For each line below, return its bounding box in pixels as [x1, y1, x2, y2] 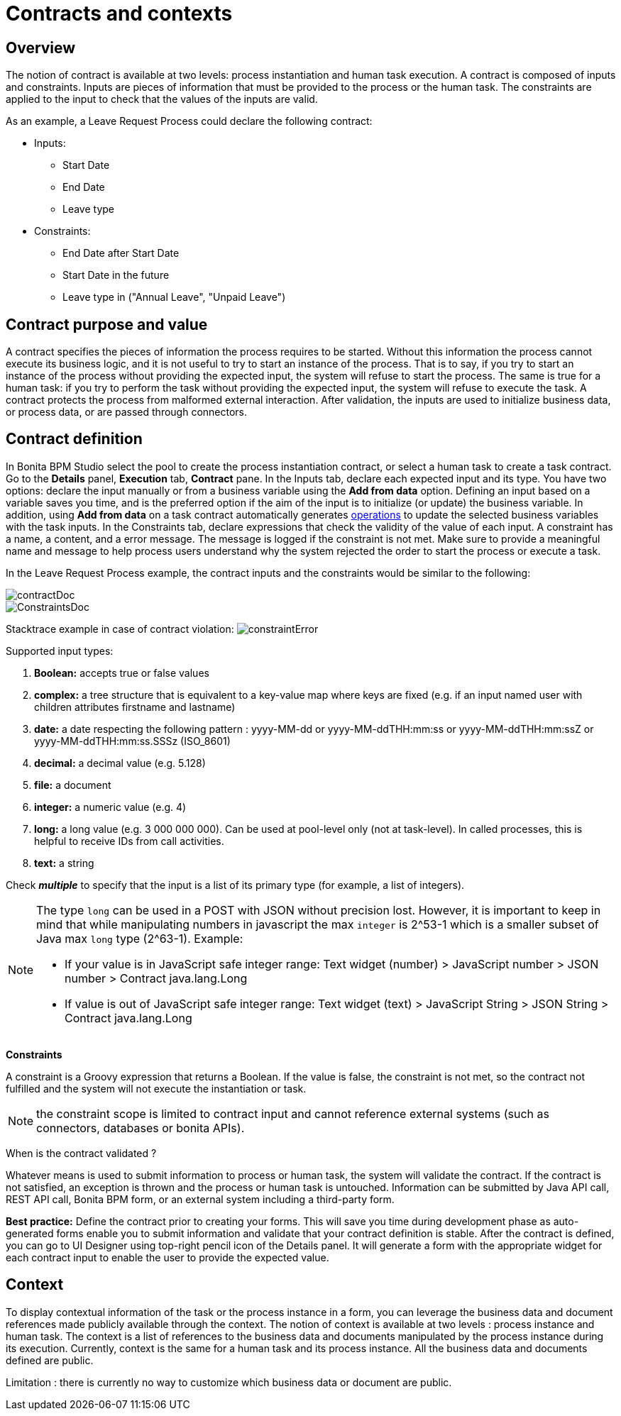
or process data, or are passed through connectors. [6, 406, 248, 419]
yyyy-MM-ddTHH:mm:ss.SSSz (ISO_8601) [34, 734, 231, 747]
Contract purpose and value [6, 315, 208, 333]
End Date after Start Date [62, 247, 180, 260]
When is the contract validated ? [6, 1146, 157, 1159]
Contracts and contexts [6, 1, 233, 26]
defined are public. [6, 1354, 94, 1366]
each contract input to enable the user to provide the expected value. [6, 1251, 329, 1263]
